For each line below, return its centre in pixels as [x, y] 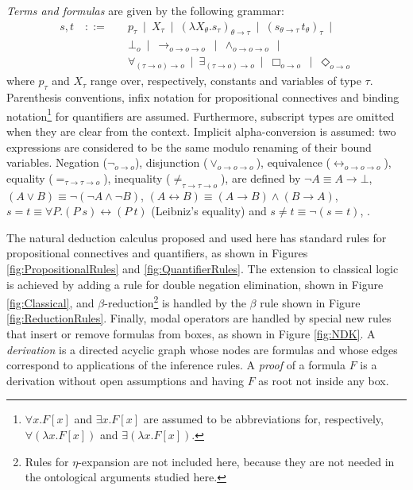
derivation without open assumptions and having [125, 380]
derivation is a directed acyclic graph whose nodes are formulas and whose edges [202, 349]
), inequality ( [137, 177]
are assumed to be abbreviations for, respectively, [263, 419]
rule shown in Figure [310, 302]
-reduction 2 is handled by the [175, 301]
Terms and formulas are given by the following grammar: [145, 10]
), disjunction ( [171, 162]
